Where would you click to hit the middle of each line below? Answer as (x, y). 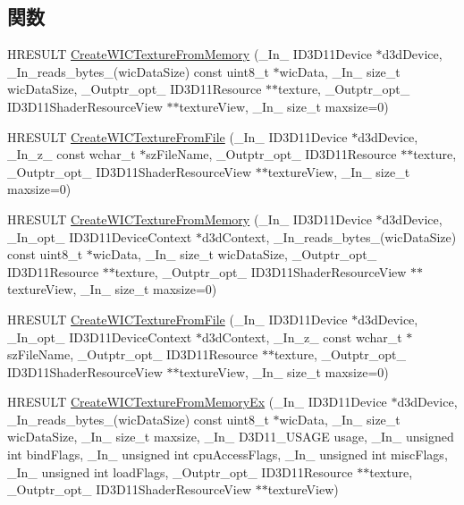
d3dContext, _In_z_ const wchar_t (302, 337)
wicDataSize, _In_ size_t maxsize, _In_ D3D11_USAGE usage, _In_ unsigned (231, 437)
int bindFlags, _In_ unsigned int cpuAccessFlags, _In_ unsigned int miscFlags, (228, 454)
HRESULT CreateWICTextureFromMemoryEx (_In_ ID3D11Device (197, 402)
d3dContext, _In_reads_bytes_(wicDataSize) (329, 236)
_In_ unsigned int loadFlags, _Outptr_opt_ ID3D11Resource (180, 471)
